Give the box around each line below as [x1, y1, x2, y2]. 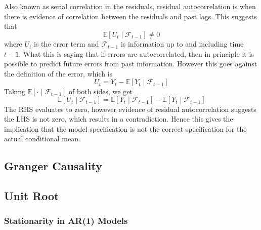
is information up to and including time [120, 39, 244, 49]
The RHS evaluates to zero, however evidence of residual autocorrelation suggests [4, 103, 256, 114]
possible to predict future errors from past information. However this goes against [4, 58, 257, 69]
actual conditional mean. [4, 133, 80, 144]
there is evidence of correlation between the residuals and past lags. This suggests [4, 11, 257, 21]
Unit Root [4, 188, 59, 204]
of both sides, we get [69, 86, 133, 96]
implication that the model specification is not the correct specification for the [4, 123, 247, 134]
